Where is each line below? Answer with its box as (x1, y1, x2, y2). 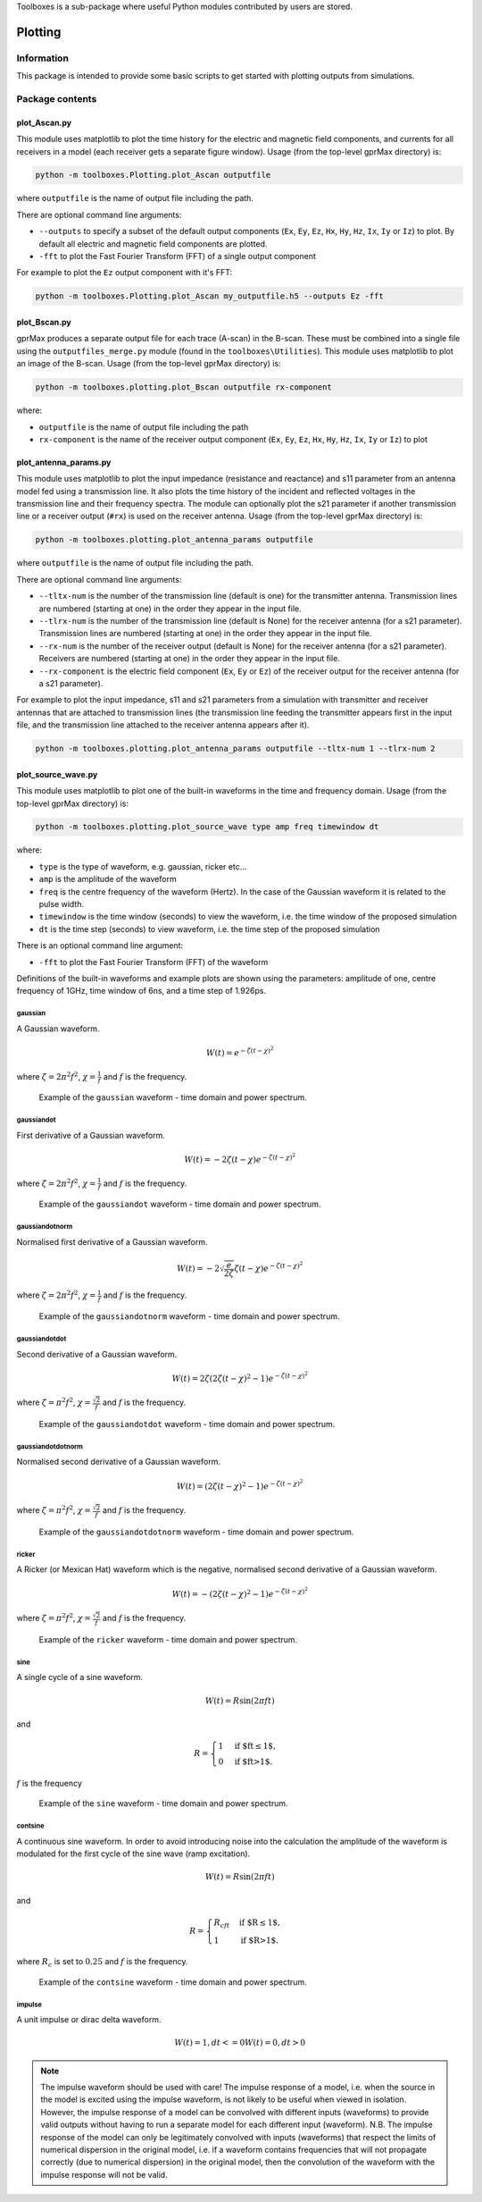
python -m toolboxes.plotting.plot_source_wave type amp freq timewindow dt (35, 822, 379, 832)
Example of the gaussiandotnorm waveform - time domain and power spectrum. (38, 1311, 340, 1322)
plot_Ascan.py (16, 117, 72, 128)
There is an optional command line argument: (16, 940, 183, 951)
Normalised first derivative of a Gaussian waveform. (16, 1236, 208, 1247)
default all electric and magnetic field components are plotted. (38, 238, 268, 249)
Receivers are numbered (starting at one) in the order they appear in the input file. (38, 653, 341, 664)
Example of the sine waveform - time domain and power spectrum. (38, 1798, 288, 1809)
